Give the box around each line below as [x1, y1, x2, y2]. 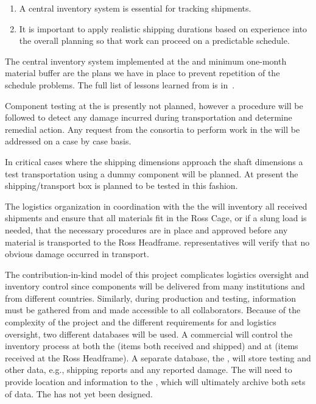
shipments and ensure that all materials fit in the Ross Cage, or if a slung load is [5, 211, 307, 224]
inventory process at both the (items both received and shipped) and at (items [5, 339, 298, 352]
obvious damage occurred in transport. [5, 247, 149, 260]
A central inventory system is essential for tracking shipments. [19, 2, 251, 14]
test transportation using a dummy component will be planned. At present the [5, 167, 298, 180]
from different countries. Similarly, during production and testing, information [5, 291, 297, 304]
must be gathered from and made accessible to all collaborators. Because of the [5, 303, 301, 316]
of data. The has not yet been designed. [5, 387, 153, 400]
